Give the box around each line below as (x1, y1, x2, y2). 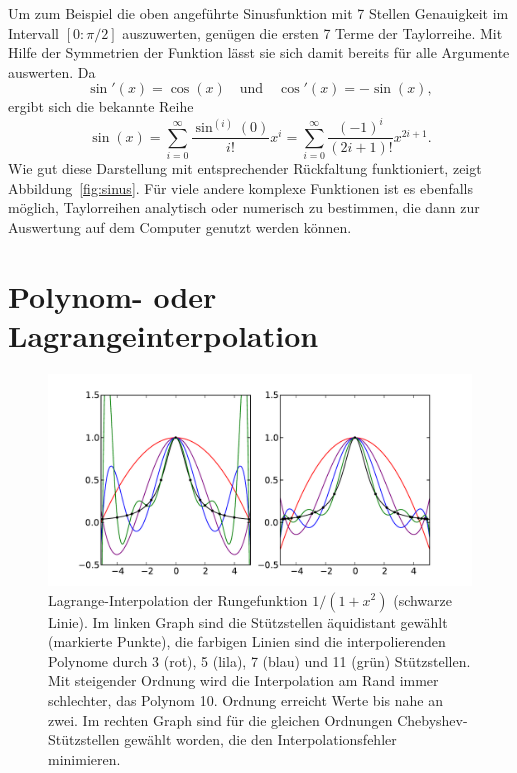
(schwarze (393, 589, 453, 610)
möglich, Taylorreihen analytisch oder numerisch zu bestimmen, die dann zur (8, 197, 480, 218)
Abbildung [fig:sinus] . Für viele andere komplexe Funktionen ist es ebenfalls (8, 177, 473, 198)
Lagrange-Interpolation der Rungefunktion (48, 589, 308, 610)
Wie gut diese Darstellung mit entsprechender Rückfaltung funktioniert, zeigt (8, 158, 482, 179)
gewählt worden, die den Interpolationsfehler (124, 729, 397, 750)
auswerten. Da (8, 61, 96, 82)
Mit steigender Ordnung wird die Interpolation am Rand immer (48, 670, 439, 691)
